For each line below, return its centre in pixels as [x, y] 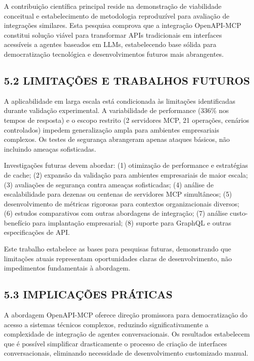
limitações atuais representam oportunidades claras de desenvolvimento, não [118, 258]
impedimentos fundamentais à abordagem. [67, 268]
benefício [17, 222]
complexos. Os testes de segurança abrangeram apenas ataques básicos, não [117, 139]
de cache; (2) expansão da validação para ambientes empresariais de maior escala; [126, 174]
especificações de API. [37, 232]
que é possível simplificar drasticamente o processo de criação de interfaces [116, 343]
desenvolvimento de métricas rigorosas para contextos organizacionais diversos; [122, 203]
